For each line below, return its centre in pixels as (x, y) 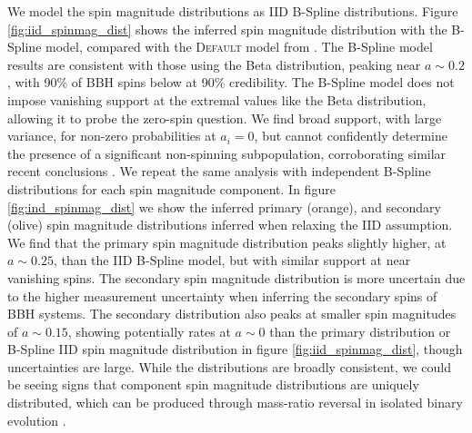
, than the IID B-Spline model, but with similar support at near (232, 260)
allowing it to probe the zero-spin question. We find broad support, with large (225, 118)
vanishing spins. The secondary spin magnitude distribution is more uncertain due (236, 277)
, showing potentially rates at (149, 331)
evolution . (37, 420)
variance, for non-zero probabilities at (112, 136)
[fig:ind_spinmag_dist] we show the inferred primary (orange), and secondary (224, 207)
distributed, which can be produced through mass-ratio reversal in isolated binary (235, 403)
